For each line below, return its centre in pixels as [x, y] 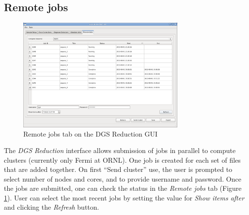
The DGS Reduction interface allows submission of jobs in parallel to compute [120, 150]
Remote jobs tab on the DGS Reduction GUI [90, 134]
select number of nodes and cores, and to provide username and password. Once [123, 178]
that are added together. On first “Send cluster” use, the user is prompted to [118, 169]
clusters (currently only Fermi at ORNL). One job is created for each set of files [122, 160]
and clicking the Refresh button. [52, 207]
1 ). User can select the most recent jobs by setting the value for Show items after [124, 197]
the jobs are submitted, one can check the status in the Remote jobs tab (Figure [123, 188]
